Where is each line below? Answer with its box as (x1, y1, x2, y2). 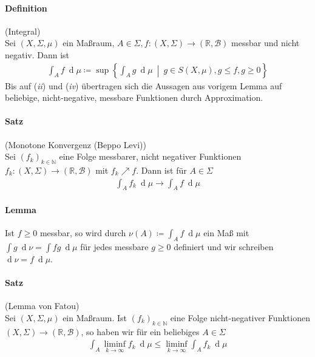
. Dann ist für (136, 163, 187, 176)
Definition (5, 1, 47, 14)
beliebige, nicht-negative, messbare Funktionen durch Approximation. (5, 91, 263, 104)
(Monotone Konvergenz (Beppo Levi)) (5, 138, 146, 151)
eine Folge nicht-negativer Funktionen (170, 311, 310, 324)
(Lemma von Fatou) (5, 299, 80, 312)
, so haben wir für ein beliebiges (81, 325, 200, 338)
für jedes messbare (80, 240, 149, 253)
